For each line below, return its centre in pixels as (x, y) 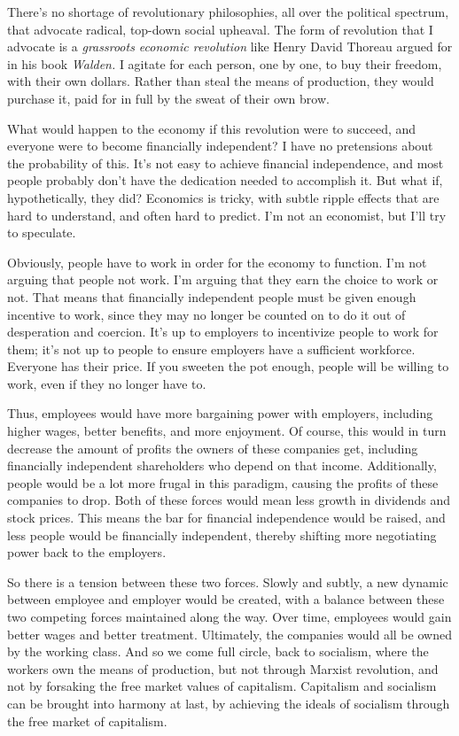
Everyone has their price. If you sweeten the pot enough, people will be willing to (228, 366)
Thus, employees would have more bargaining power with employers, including (220, 413)
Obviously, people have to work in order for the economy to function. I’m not (217, 262)
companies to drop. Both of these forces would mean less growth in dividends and (229, 500)
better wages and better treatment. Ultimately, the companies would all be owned (229, 634)
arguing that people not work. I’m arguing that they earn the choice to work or (223, 279)
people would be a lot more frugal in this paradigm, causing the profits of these (223, 482)
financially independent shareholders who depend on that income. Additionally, (222, 465)
